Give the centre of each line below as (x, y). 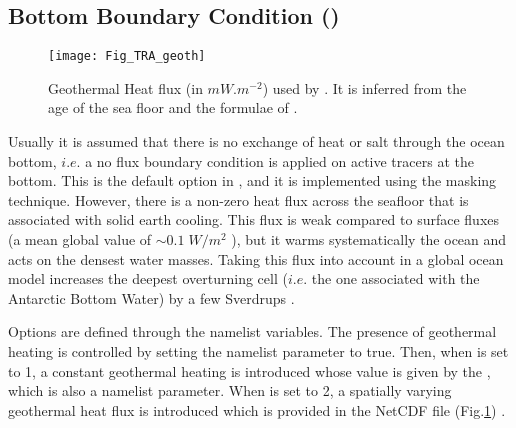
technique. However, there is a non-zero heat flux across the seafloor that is (238, 199)
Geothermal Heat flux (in (125, 87)
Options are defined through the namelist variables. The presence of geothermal (252, 331)
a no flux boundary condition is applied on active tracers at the (279, 160)
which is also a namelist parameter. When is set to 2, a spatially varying (230, 390)
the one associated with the (395, 278)
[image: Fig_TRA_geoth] (127, 56)
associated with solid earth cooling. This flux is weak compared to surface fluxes (254, 219)
